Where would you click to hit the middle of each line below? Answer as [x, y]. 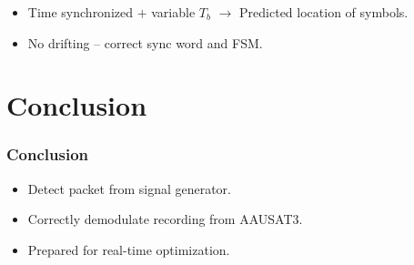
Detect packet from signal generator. [129, 188]
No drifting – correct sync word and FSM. [145, 42]
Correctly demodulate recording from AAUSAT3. [165, 219]
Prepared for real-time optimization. [129, 249]
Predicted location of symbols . [324, 12]
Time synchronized [81, 12]
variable [173, 12]
